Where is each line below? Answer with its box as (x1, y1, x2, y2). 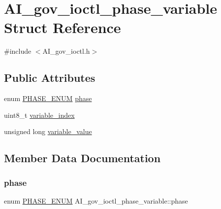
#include (4, 46, 32, 56)
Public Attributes (4, 70, 95, 85)
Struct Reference (4, 17, 121, 37)
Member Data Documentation (4, 150, 161, 166)
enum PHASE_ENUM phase (4, 93, 92, 104)
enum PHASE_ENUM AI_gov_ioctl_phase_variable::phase (4, 195, 188, 206)
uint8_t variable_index (4, 109, 75, 120)
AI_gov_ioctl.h (42, 46, 90, 56)
